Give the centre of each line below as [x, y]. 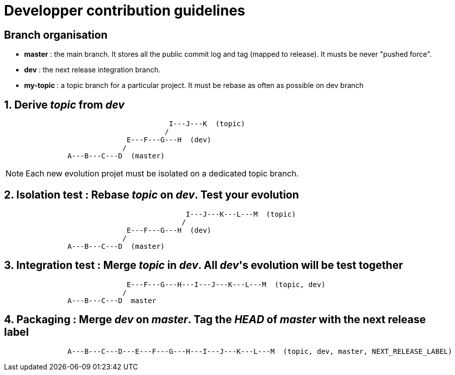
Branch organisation [56, 35]
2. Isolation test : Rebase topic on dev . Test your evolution [151, 195]
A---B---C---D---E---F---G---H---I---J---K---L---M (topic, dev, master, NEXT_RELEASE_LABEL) [260, 351]
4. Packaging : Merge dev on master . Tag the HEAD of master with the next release [215, 320]
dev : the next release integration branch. [92, 70]
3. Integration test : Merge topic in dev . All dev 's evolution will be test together [204, 265]
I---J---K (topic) [207, 124]
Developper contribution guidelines [125, 11]
